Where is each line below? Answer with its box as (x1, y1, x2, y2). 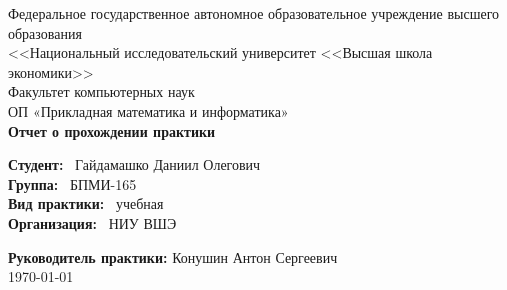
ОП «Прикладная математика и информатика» (8, 100, 289, 121)
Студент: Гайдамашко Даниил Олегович (8, 154, 261, 175)
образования (8, 22, 82, 43)
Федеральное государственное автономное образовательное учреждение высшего (8, 3, 500, 23)
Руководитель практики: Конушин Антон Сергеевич (8, 246, 338, 267)
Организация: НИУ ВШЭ (8, 212, 177, 233)
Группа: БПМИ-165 (8, 173, 137, 194)
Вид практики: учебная (8, 193, 164, 214)
